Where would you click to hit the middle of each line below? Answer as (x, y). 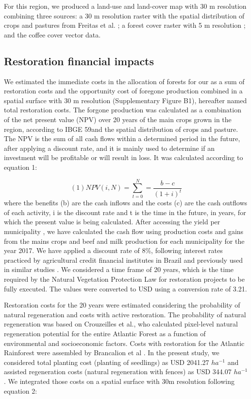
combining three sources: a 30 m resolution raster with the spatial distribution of (124, 15)
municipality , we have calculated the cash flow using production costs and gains (124, 231)
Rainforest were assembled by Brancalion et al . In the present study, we (112, 353)
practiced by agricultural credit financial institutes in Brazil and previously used (123, 260)
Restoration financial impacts (79, 61)
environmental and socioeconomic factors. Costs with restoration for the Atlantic (124, 343)
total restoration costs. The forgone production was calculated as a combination (123, 110)
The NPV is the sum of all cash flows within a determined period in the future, (122, 138)
